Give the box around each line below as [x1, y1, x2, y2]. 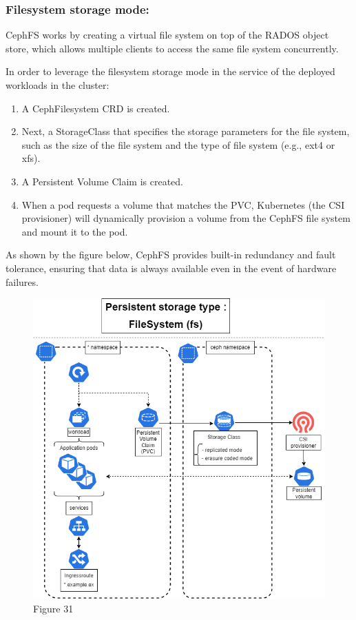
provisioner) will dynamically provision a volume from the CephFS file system [21, 211, 350, 225]
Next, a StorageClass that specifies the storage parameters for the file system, [21, 124, 350, 138]
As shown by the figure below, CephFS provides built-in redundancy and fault [6, 247, 336, 262]
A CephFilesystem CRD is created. [21, 101, 170, 115]
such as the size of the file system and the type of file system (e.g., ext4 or [21, 137, 335, 152]
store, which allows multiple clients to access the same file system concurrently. [6, 41, 339, 55]
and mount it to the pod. [21, 224, 128, 238]
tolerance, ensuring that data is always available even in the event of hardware [6, 260, 337, 275]
